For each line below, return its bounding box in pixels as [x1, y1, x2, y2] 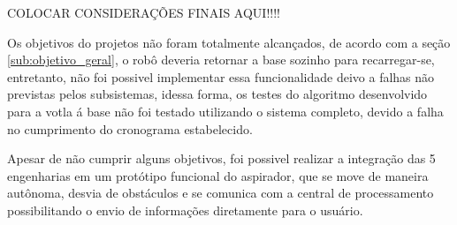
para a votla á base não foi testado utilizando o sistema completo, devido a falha [7, 101, 444, 120]
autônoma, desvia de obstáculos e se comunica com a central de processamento [7, 184, 434, 202]
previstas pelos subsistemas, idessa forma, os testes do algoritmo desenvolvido [7, 85, 428, 103]
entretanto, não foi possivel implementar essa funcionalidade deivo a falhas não [7, 67, 435, 86]
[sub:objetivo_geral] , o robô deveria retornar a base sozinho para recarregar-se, [7, 50, 435, 69]
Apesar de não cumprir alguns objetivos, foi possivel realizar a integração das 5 [7, 149, 436, 168]
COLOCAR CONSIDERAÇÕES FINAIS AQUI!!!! [7, 4, 280, 21]
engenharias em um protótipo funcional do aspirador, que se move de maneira [7, 166, 429, 184]
